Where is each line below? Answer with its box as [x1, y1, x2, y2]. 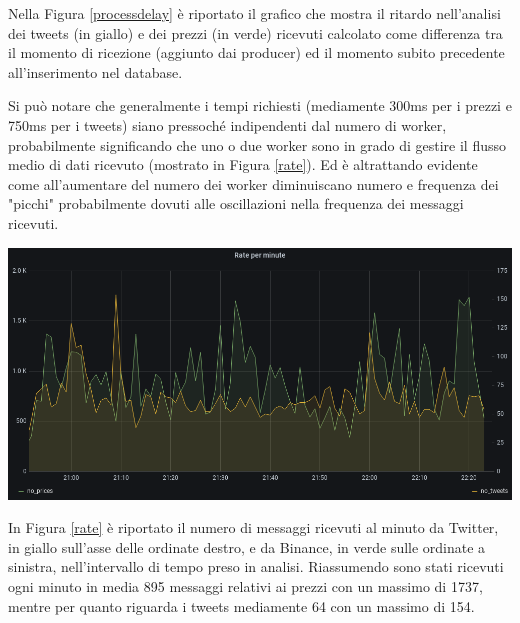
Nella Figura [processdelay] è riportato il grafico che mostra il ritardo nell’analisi [8, 3, 501, 23]
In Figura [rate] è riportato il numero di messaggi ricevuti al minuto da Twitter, [8, 517, 499, 538]
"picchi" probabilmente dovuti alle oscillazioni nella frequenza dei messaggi [8, 193, 464, 214]
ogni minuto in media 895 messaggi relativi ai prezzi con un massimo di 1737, [8, 575, 483, 596]
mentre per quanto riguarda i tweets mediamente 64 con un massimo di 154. [8, 595, 475, 616]
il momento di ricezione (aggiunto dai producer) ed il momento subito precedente [8, 42, 505, 63]
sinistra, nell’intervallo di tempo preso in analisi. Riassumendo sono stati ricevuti [8, 556, 504, 577]
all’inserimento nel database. [8, 61, 183, 82]
